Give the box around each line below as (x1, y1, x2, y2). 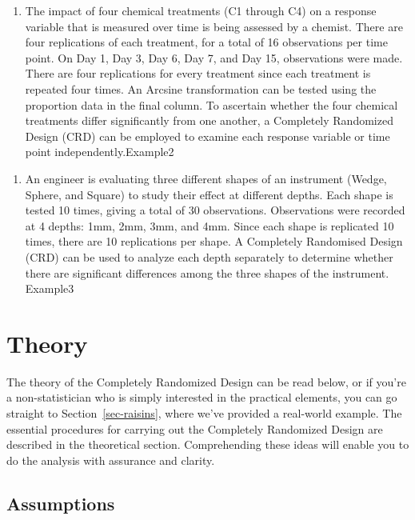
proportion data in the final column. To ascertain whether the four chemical (25, 96, 398, 113)
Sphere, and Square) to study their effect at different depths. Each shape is (25, 186, 393, 202)
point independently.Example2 (25, 143, 174, 160)
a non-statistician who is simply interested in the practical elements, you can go (6, 389, 397, 406)
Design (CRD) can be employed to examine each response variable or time (25, 127, 390, 144)
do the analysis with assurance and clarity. (6, 451, 215, 468)
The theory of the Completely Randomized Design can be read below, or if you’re (6, 373, 406, 390)
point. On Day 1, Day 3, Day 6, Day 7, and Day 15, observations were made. (25, 49, 403, 66)
